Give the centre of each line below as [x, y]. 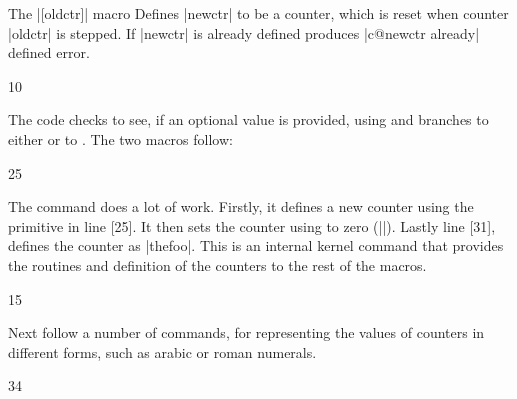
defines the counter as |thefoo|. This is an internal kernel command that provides [256, 245]
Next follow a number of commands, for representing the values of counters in [246, 332]
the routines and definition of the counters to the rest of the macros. [217, 264]
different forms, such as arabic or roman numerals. [162, 351]
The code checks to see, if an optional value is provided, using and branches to [248, 119]
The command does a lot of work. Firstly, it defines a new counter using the [241, 206]
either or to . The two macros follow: [120, 138]
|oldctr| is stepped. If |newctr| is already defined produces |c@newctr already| [244, 32]
